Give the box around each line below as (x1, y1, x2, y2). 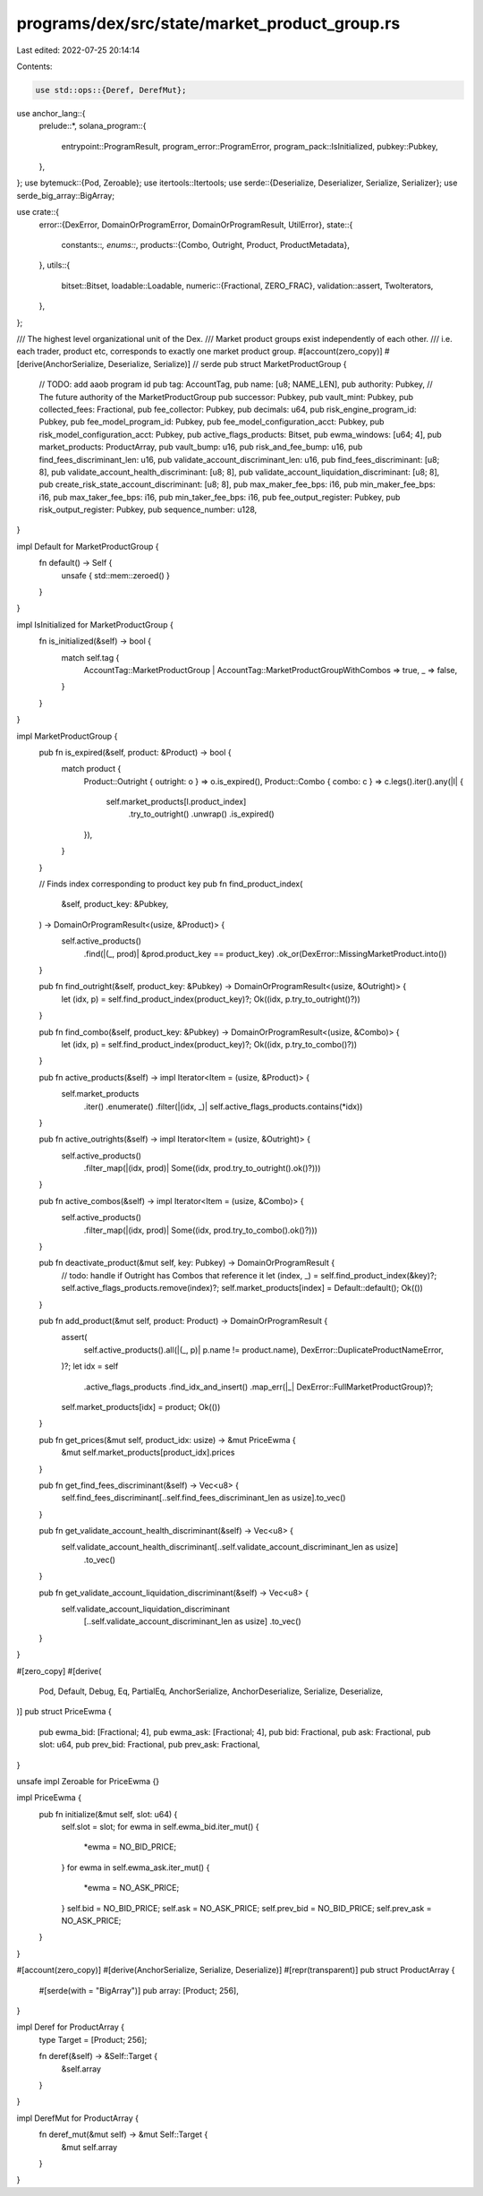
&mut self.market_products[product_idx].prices (61, 1447, 235, 1458)
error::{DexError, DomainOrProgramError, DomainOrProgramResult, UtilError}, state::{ (38, 219, 353, 230)
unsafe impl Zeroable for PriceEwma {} (16, 1775, 160, 1786)
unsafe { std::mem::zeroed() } (61, 569, 170, 581)
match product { (61, 764, 122, 774)
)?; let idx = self (61, 1361, 119, 1371)
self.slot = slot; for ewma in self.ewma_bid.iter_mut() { (61, 1822, 259, 1833)
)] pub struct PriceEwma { (16, 1706, 112, 1717)
